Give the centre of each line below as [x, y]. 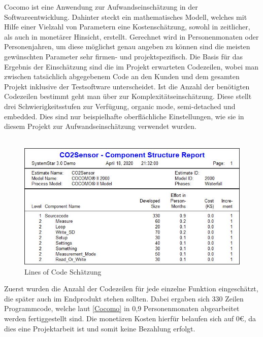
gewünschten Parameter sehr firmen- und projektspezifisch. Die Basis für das [123, 56]
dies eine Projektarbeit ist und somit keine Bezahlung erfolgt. [100, 328]
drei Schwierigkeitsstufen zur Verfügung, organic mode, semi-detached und [120, 106]
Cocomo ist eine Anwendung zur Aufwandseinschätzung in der [101, 7]
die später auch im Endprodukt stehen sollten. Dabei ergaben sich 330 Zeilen [124, 298]
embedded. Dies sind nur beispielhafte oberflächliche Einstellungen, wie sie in [124, 116]
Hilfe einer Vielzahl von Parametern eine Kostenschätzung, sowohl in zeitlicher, [127, 27]
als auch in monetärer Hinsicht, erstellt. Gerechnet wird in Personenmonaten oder [131, 36]
